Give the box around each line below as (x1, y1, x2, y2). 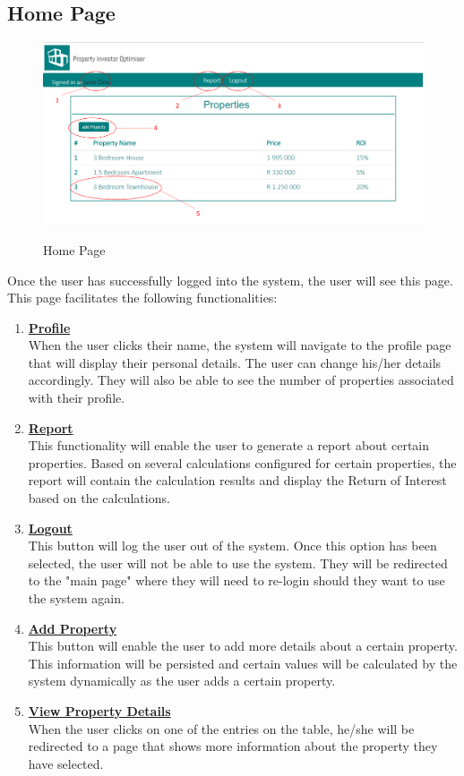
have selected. (28, 754, 104, 772)
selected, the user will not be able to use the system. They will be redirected (28, 553, 448, 572)
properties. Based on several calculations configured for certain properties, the (28, 453, 457, 472)
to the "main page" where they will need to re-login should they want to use (28, 571, 445, 590)
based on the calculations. (28, 489, 170, 507)
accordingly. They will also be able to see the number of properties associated (28, 371, 454, 389)
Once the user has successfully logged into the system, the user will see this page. (7, 270, 453, 289)
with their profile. (28, 388, 125, 407)
